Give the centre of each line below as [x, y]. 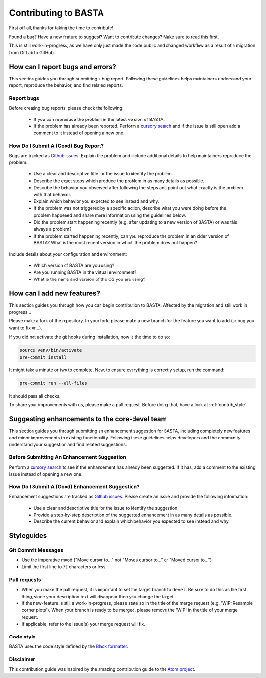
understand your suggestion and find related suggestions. [68, 444]
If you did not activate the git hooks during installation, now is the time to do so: [90, 337]
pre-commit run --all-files [53, 383]
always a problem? [53, 229]
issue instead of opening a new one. [46, 474]
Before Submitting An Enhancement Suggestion [68, 457]
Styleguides [28, 536]
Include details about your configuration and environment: [68, 254]
